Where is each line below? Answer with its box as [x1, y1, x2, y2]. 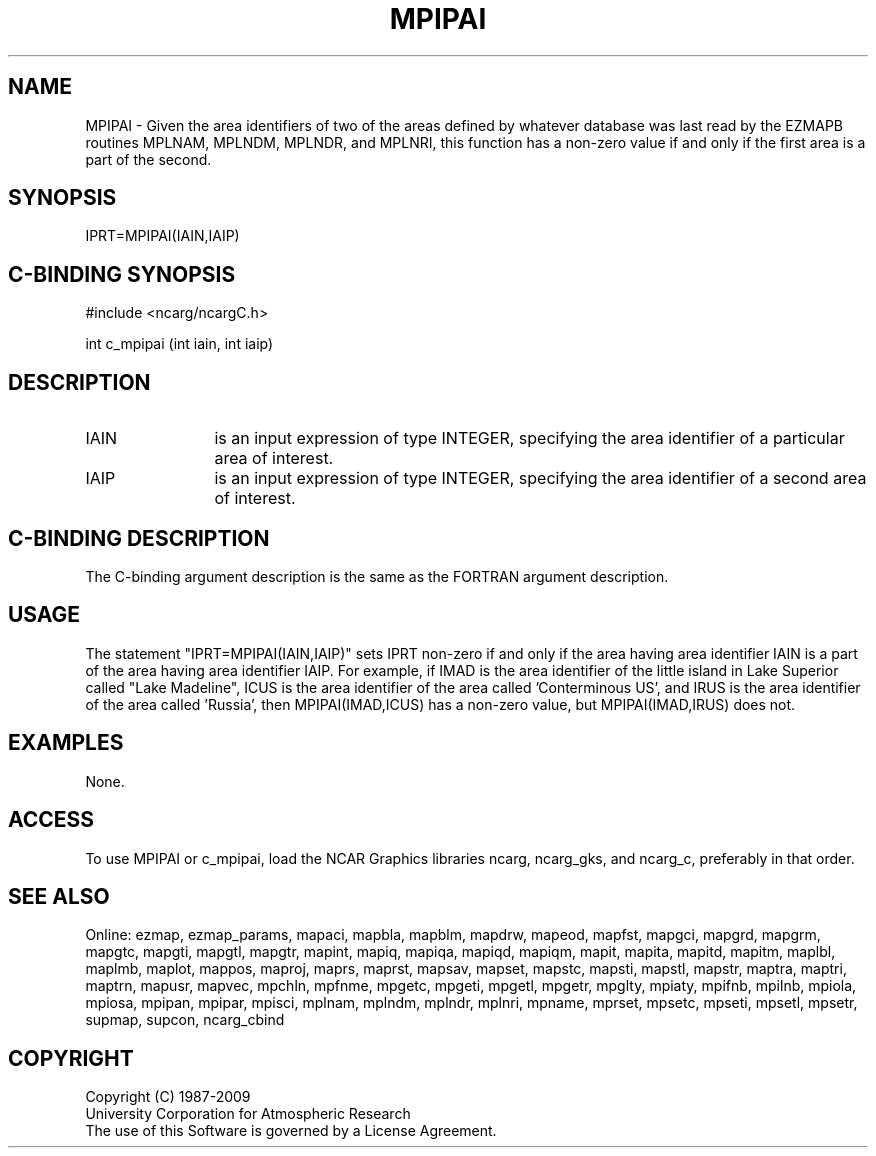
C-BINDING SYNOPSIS [8, 261, 236, 287]
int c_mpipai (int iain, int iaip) [85, 335, 274, 353]
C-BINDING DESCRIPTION [8, 525, 270, 551]
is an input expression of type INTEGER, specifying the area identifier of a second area [214, 468, 867, 489]
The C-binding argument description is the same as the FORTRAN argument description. [85, 567, 669, 585]
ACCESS [8, 807, 95, 833]
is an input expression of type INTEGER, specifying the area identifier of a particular [214, 428, 845, 449]
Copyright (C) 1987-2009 [85, 1088, 251, 1106]
